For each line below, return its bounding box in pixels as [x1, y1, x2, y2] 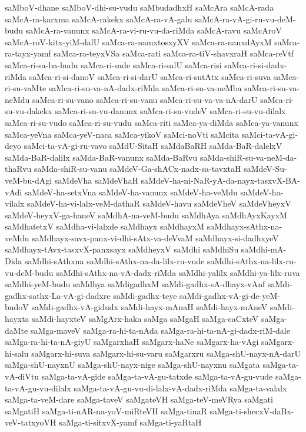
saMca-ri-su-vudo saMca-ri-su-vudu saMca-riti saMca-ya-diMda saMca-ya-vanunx [5, 116, 298, 128]
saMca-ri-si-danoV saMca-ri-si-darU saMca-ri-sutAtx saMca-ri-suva [29, 70, 271, 82]
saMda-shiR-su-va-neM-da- [199, 151, 297, 163]
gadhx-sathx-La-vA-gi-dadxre [5, 289, 111, 301]
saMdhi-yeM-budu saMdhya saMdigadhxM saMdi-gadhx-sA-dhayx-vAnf [5, 278, 265, 290]
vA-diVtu [5, 370, 39, 382]
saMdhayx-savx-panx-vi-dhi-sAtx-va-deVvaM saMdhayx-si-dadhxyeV [32, 231, 279, 244]
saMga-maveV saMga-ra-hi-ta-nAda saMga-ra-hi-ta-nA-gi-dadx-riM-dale [30, 324, 290, 336]
